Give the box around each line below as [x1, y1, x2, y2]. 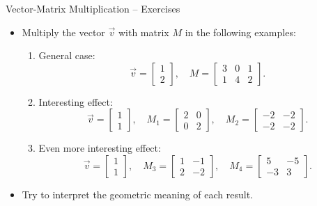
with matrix [118, 24, 169, 39]
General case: [38, 48, 95, 63]
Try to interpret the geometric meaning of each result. [22, 187, 253, 201]
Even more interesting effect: [38, 141, 161, 155]
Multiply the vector [22, 24, 105, 39]
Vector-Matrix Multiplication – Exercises [6, 1, 180, 15]
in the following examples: [185, 24, 296, 39]
